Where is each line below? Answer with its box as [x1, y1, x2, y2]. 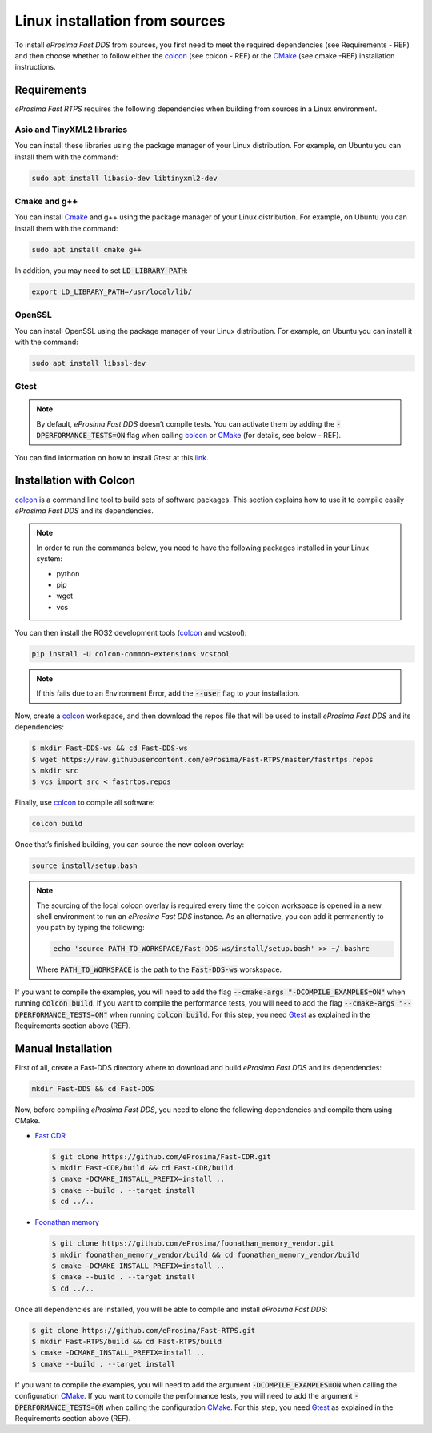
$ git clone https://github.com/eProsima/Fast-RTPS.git [31, 1326, 256, 1335]
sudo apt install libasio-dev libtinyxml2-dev [31, 173, 218, 183]
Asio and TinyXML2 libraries [14, 124, 128, 135]
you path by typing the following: [36, 923, 145, 933]
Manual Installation [14, 1042, 113, 1055]
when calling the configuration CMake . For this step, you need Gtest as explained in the [105, 1402, 394, 1412]
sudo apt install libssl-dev [31, 359, 146, 367]
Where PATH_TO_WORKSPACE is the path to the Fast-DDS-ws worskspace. [36, 965, 282, 974]
